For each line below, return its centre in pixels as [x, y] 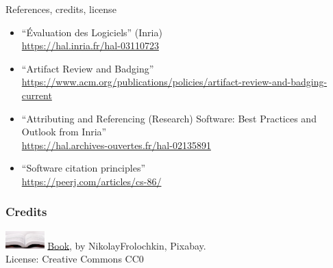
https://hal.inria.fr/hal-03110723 [90, 45]
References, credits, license [61, 9]
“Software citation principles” [84, 168]
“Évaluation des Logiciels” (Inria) [92, 32]
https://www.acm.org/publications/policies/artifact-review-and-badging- [174, 82]
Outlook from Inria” [64, 132]
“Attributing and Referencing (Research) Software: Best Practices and [169, 118]
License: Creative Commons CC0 [75, 258]
